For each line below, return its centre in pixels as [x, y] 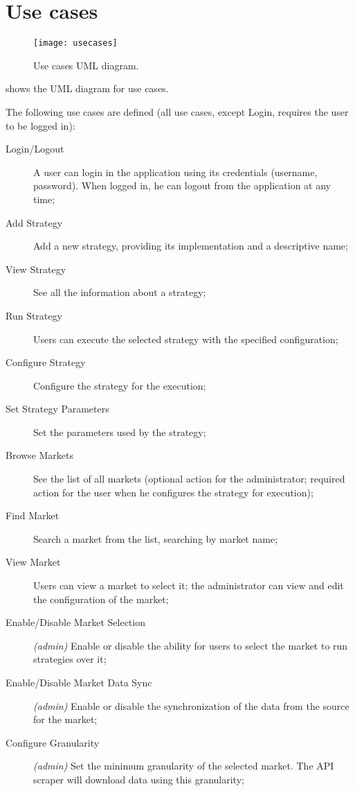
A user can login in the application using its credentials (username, [175, 172]
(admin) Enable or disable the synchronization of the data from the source [191, 705]
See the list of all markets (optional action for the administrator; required [189, 479]
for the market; [65, 719]
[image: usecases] [75, 43]
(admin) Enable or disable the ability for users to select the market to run [191, 645]
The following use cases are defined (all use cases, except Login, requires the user [177, 111]
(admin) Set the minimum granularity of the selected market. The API [184, 766]
